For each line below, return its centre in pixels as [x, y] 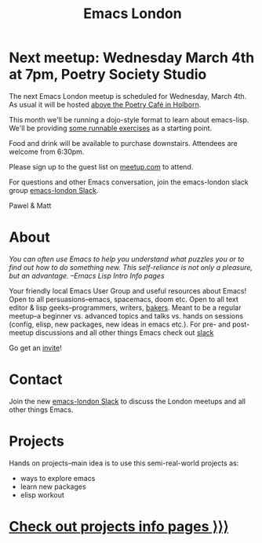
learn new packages [53, 487]
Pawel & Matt [30, 206]
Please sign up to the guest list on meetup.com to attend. [101, 166]
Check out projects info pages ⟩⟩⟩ [119, 526]
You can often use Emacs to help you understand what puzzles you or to [127, 259]
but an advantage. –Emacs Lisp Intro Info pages [87, 275]
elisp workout [42, 494]
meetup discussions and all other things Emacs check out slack [111, 332]
